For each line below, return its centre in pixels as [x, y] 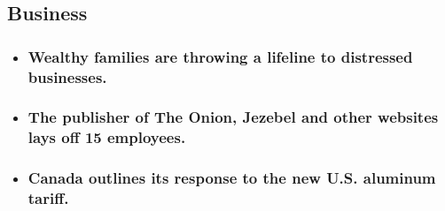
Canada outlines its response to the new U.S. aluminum [232, 178]
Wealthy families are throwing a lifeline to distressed [220, 56]
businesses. [67, 76]
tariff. [48, 198]
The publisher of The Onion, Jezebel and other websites [233, 117]
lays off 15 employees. [107, 137]
